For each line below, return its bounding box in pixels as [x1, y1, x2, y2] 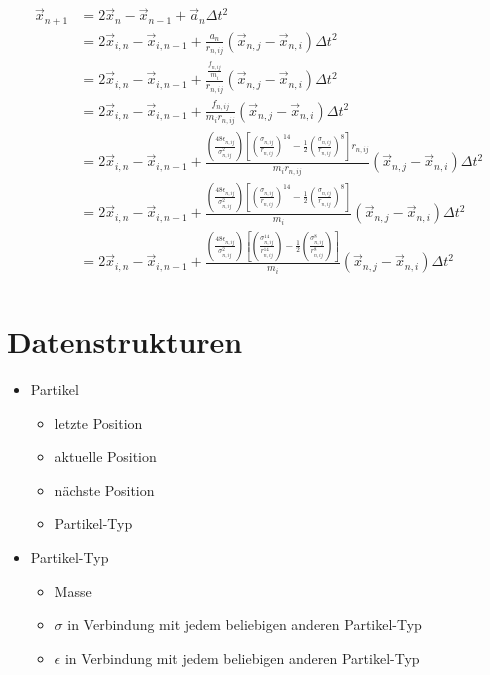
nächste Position [54, 479, 155, 500]
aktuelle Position [54, 446, 157, 467]
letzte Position [54, 412, 143, 433]
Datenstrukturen [7, 321, 243, 361]
